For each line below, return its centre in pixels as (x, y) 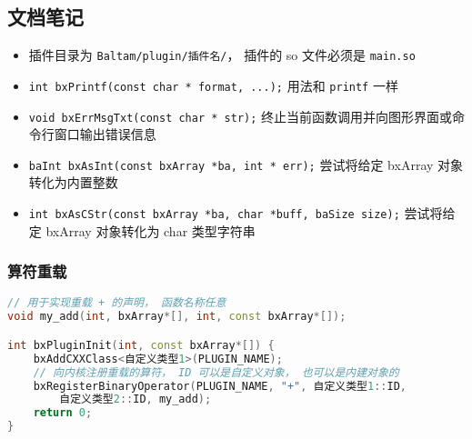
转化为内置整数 (73, 182)
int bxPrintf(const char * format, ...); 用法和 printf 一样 (213, 85)
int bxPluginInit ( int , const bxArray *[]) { (141, 345)
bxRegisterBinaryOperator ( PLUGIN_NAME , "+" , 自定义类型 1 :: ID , (220, 386)
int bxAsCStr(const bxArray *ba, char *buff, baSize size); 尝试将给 (242, 213)
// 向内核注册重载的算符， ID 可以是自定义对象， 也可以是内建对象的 (216, 372)
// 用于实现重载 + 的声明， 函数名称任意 (117, 303)
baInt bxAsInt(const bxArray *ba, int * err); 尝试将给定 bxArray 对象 (246, 164)
